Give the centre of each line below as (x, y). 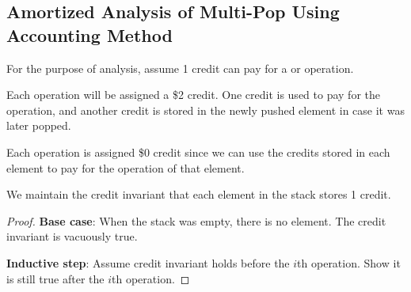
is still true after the (55, 278)
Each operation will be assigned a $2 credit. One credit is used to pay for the (193, 95)
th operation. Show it (349, 262)
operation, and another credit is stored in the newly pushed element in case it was (205, 110)
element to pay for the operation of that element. (126, 167)
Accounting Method (89, 34)
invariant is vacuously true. (72, 236)
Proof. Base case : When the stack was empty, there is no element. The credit (196, 220)
